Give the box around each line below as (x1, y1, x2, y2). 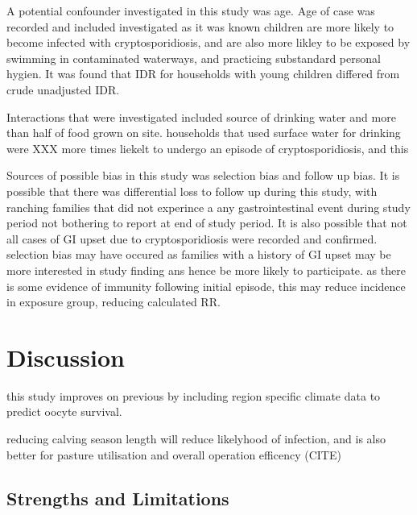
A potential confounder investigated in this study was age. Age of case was (6, 2, 375, 19)
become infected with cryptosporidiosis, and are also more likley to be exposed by (6, 34, 411, 51)
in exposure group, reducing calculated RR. (6, 293, 221, 310)
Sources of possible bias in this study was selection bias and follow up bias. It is (6, 167, 400, 184)
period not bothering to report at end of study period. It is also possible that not (6, 214, 407, 231)
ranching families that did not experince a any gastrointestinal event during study (6, 198, 411, 215)
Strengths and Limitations (6, 485, 229, 510)
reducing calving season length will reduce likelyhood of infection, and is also (6, 430, 386, 446)
